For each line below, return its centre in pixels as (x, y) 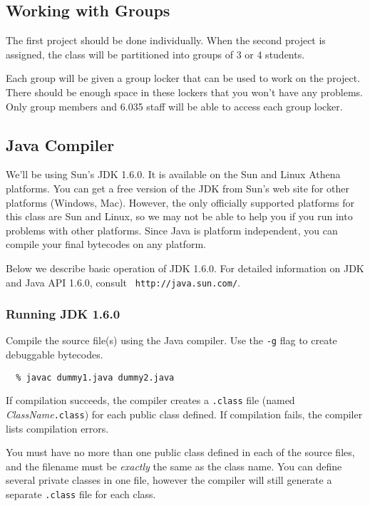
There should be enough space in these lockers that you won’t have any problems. (184, 92)
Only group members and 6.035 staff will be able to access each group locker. (174, 106)
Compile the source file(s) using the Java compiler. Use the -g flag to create (171, 340)
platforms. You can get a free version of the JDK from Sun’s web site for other (178, 188)
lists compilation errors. (57, 428)
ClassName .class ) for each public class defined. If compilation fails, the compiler (184, 414)
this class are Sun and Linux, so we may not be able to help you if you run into (179, 216)
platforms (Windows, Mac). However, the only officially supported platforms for (180, 202)
